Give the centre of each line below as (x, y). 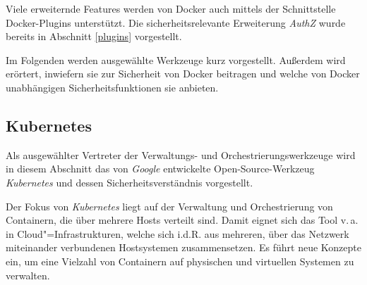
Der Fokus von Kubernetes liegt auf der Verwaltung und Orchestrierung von (169, 206)
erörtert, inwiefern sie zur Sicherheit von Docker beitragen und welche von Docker (183, 74)
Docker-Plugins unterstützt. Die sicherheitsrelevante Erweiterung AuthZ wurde (176, 22)
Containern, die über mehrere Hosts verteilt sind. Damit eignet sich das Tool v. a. (182, 220)
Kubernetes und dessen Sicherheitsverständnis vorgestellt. (130, 182)
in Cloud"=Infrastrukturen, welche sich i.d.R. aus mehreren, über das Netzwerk (178, 233)
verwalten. (28, 275)
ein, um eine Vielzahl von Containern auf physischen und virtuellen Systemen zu (180, 261)
